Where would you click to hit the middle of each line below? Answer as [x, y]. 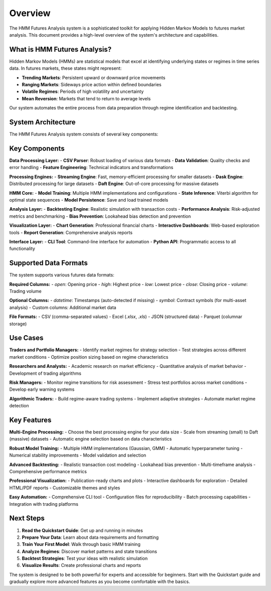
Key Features [30, 420]
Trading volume [26, 291]
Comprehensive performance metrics [48, 472]
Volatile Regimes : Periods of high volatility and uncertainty [83, 92]
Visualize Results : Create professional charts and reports [82, 565]
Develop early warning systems [42, 389]
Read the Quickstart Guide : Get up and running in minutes [82, 530]
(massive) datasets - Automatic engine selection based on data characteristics [91, 439]
